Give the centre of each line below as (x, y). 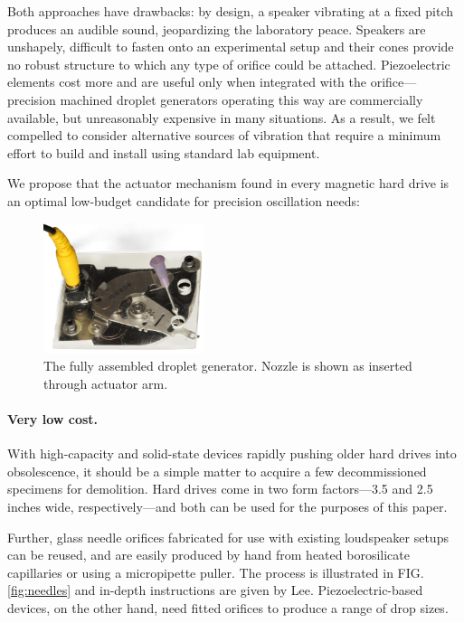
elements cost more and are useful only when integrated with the (187, 82)
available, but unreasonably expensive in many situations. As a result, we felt (222, 117)
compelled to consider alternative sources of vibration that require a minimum (224, 135)
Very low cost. (53, 419)
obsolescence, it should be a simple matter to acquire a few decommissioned (217, 471)
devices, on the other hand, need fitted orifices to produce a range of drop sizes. (228, 608)
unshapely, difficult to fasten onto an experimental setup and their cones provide (231, 47)
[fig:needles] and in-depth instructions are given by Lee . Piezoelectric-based (215, 590)
